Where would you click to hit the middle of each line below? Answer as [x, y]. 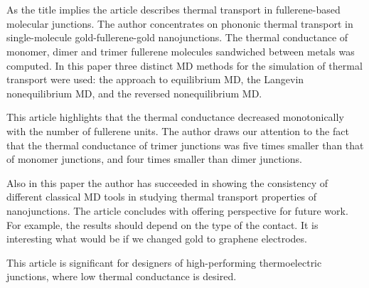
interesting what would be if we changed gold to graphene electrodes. [157, 239]
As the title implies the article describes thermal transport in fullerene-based [173, 10]
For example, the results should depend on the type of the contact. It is [162, 224]
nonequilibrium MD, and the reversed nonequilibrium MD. [134, 93]
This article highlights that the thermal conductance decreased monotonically [175, 117]
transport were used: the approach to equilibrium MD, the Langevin [155, 79]
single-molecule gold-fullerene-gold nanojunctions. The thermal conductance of [177, 37]
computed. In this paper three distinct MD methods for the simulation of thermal [184, 65]
